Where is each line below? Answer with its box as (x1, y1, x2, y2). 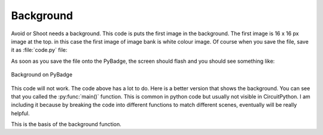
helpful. (11, 109, 30, 116)
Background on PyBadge (11, 71, 73, 78)
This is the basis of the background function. (11, 121, 122, 128)
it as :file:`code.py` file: (11, 47, 68, 54)
